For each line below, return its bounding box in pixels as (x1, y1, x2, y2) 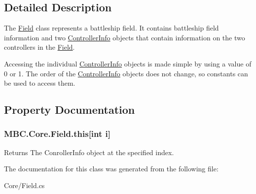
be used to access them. (4, 78, 75, 88)
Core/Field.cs (4, 180, 45, 190)
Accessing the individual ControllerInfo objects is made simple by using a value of (4, 58, 252, 68)
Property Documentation (4, 102, 135, 117)
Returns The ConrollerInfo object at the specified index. (4, 147, 174, 157)
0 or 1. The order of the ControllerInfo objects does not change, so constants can (4, 68, 248, 78)
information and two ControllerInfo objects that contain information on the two (4, 32, 245, 42)
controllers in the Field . (4, 42, 75, 52)
